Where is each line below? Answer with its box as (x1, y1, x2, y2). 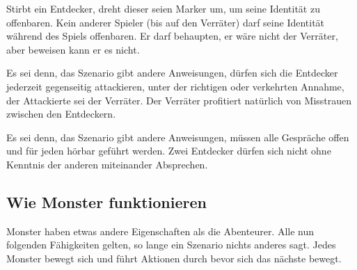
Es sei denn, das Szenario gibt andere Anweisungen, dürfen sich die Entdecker (6, 65, 338, 80)
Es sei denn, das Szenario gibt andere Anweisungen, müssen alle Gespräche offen (6, 129, 349, 144)
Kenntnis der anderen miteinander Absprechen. (6, 157, 208, 171)
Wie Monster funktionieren (6, 191, 207, 212)
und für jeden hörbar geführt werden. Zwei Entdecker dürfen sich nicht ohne (6, 143, 331, 158)
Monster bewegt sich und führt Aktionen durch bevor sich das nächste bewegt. (6, 251, 342, 265)
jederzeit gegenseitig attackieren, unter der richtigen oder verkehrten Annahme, (6, 79, 344, 93)
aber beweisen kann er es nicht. (6, 42, 140, 56)
